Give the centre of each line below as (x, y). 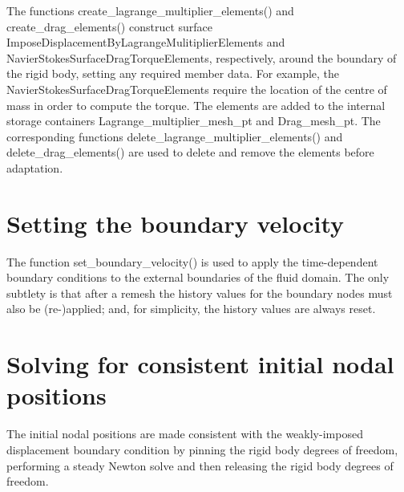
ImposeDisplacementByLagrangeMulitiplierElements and (146, 42)
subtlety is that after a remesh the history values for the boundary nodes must (200, 293)
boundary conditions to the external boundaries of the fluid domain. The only (198, 277)
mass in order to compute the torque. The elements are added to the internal (196, 105)
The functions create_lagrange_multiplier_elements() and (150, 10)
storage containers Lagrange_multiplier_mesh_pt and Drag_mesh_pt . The (194, 121)
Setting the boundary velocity (176, 223)
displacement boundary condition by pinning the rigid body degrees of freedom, (202, 449)
